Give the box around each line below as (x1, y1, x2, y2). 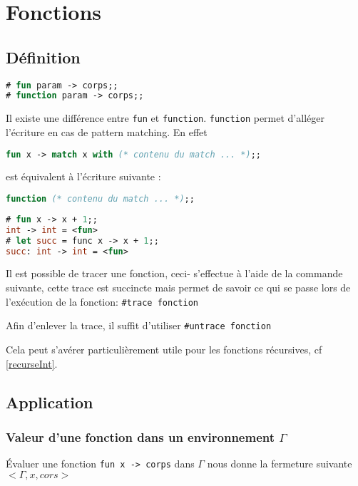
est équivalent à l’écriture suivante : (6, 169, 161, 184)
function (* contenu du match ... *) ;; (6, 194, 195, 205)
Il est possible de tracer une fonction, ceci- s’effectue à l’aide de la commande (6, 266, 343, 281)
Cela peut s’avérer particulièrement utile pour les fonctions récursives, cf (6, 341, 322, 356)
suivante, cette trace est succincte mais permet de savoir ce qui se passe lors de (6, 280, 351, 295)
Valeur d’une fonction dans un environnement (6, 428, 275, 445)
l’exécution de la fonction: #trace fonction (6, 294, 198, 309)
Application (6, 391, 93, 413)
